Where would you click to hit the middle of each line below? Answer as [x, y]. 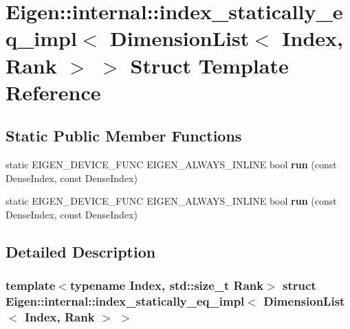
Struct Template [209, 65]
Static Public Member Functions [124, 136]
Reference [53, 92]
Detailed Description [81, 251]
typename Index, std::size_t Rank [167, 285]
